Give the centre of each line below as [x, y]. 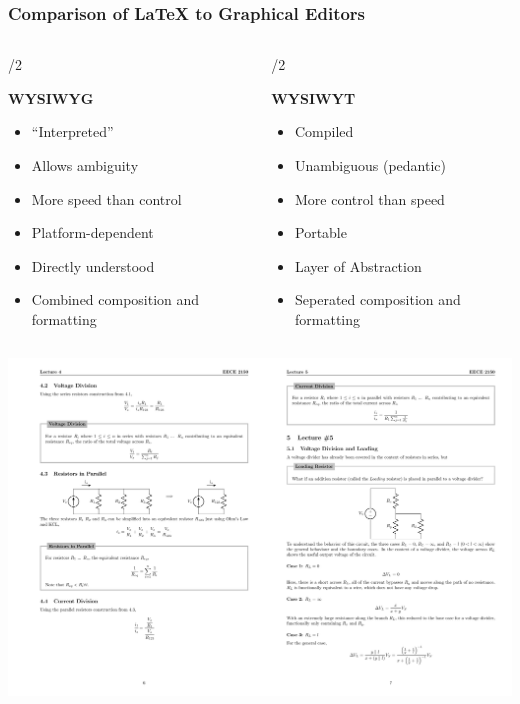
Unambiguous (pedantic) [370, 165]
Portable [321, 232]
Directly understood [93, 265]
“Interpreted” [72, 131]
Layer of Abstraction [358, 265]
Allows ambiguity [85, 165]
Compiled [324, 131]
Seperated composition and [378, 299]
